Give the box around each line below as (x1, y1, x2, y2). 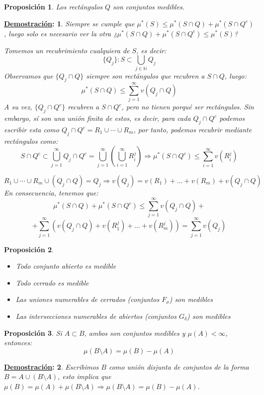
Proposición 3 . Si (4, 327, 62, 338)
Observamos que (4, 70, 53, 81)
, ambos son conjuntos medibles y (84, 327, 185, 338)
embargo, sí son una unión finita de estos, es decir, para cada (4, 113, 191, 123)
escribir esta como (4, 124, 59, 135)
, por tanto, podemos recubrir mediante (133, 124, 252, 135)
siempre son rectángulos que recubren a (86, 70, 205, 81)
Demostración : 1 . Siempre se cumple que (4, 18, 135, 28)
